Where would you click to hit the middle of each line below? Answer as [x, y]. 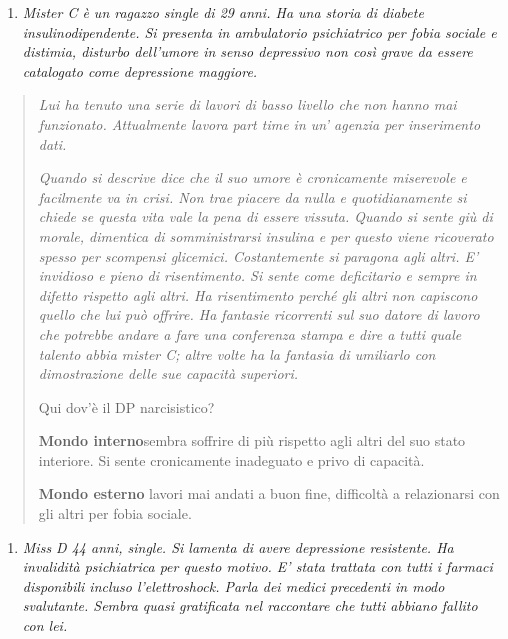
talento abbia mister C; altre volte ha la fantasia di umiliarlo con [237, 353]
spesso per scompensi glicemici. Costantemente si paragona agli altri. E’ [258, 255]
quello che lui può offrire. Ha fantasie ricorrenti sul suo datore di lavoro [259, 314]
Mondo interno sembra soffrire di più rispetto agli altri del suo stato [252, 440]
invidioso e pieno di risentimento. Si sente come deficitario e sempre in [257, 275]
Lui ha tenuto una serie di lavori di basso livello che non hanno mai [247, 104]
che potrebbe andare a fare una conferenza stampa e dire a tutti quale [250, 333]
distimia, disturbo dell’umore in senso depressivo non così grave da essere [247, 51]
